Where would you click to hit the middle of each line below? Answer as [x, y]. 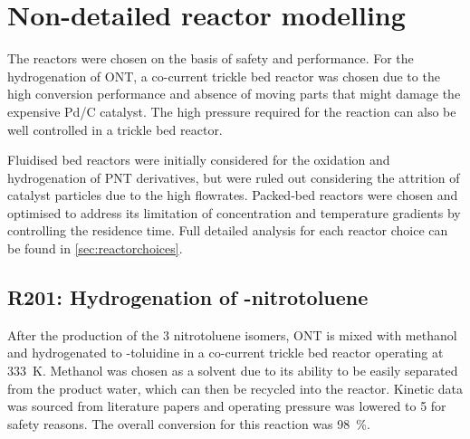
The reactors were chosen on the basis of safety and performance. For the [211, 58]
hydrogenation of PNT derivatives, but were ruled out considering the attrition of [234, 177]
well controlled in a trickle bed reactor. [115, 129]
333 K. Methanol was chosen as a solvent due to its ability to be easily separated [233, 371]
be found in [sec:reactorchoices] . [95, 248]
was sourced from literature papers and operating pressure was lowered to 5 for [227, 406]
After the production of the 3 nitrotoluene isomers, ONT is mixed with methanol [232, 334]
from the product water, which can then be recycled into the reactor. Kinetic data [235, 388]
